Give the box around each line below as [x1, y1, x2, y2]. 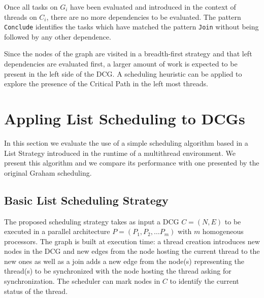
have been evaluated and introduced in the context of [70, 2, 236, 12]
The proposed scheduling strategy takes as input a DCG [4, 216, 179, 226]
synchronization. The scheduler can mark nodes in [4, 276, 160, 286]
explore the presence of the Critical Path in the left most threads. [4, 78, 208, 89]
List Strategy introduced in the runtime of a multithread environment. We [4, 147, 236, 158]
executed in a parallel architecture [4, 226, 110, 237]
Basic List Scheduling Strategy [4, 192, 169, 208]
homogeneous [202, 226, 244, 237]
